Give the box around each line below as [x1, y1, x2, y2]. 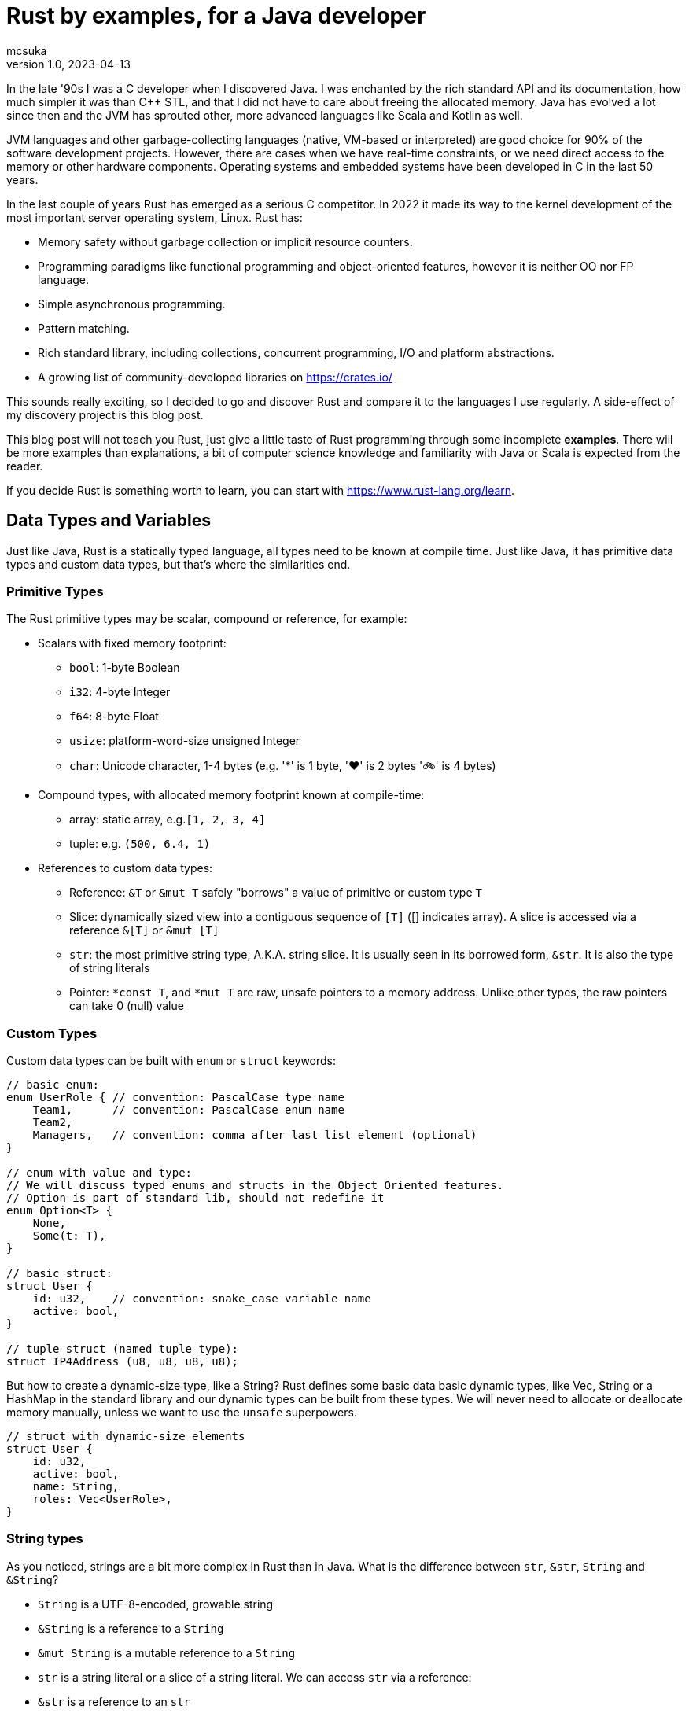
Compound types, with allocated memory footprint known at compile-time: [38, 788, 425, 802]
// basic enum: [6, 1078, 100, 1092]
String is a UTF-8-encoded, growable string [38, 1597, 274, 1611]
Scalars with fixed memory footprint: [38, 636, 227, 650]
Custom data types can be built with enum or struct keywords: [6, 1054, 337, 1068]
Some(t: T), [32, 1229, 106, 1243]
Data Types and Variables [6, 510, 211, 531]
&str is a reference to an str [38, 1694, 191, 1708]
